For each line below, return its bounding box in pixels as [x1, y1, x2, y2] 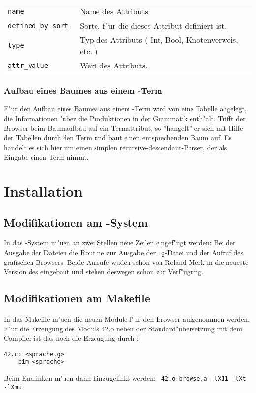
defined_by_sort [8, 21, 68, 30]
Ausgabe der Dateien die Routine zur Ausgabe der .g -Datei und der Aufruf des [4, 247, 243, 257]
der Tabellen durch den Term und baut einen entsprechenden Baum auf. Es [4, 132, 232, 142]
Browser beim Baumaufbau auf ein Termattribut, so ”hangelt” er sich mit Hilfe [4, 123, 243, 133]
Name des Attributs [80, 5, 148, 17]
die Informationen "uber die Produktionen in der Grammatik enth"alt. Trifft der [4, 113, 246, 123]
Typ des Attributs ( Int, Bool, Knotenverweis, [80, 34, 238, 45]
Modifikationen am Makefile [4, 291, 150, 306]
